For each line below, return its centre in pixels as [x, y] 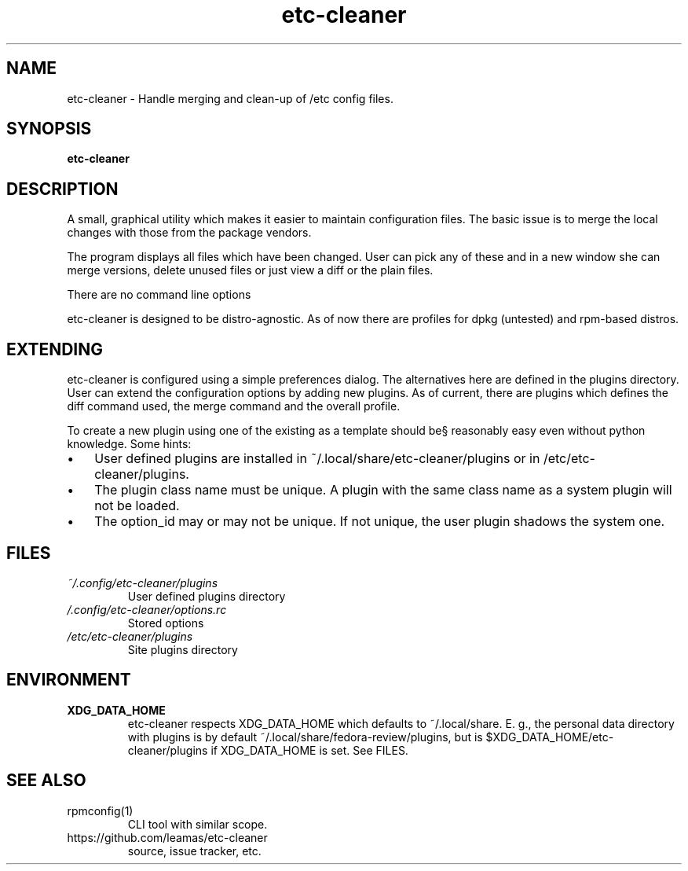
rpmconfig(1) [100, 810]
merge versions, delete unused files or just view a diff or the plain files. [250, 270]
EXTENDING [55, 349]
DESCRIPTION [62, 189]
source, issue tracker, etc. [194, 851]
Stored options [166, 623]
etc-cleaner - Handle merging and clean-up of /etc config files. [230, 98]
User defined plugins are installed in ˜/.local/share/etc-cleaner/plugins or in [317, 459]
